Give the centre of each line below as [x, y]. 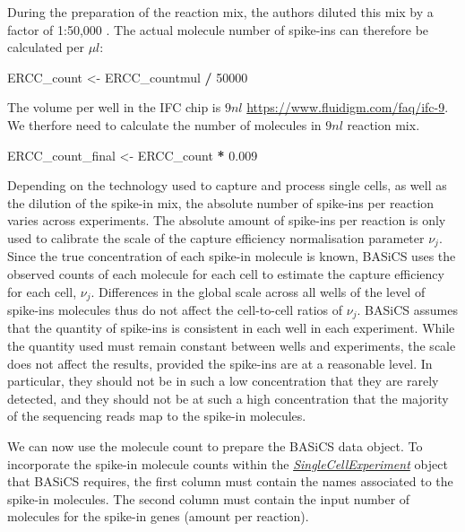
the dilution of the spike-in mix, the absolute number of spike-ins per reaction [221, 202]
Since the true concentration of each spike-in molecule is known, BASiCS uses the [232, 256]
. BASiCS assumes [407, 310]
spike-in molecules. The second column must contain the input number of [209, 498]
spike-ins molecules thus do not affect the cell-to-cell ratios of [175, 310]
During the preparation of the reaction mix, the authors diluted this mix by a [220, 12]
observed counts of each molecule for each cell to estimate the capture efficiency [226, 273]
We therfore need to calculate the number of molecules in [164, 124]
